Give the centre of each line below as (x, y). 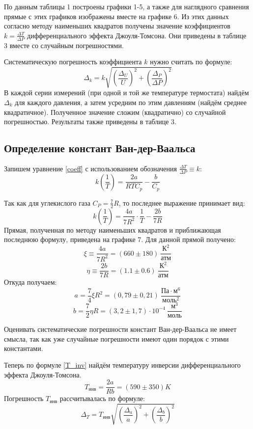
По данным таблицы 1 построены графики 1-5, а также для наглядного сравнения (126, 6)
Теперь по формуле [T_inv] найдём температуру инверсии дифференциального (122, 364)
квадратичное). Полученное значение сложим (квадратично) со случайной (115, 112)
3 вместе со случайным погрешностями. (64, 45)
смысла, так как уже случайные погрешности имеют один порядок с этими (116, 338)
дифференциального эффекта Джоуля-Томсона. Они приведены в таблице (137, 35)
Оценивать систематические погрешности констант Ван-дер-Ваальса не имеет (120, 329)
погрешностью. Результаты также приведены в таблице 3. (90, 121)
